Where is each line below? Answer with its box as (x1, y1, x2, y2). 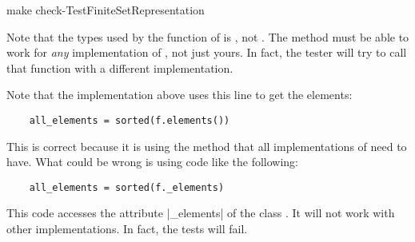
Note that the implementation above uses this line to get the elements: (6, 86, 353, 103)
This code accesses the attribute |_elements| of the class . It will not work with (6, 204, 395, 221)
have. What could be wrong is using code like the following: (6, 153, 298, 170)
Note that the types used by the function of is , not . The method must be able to (6, 28, 409, 45)
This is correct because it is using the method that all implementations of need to (6, 137, 407, 154)
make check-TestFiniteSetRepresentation (6, 2, 205, 18)
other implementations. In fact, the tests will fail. (6, 220, 248, 237)
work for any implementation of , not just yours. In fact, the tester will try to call (6, 44, 407, 61)
